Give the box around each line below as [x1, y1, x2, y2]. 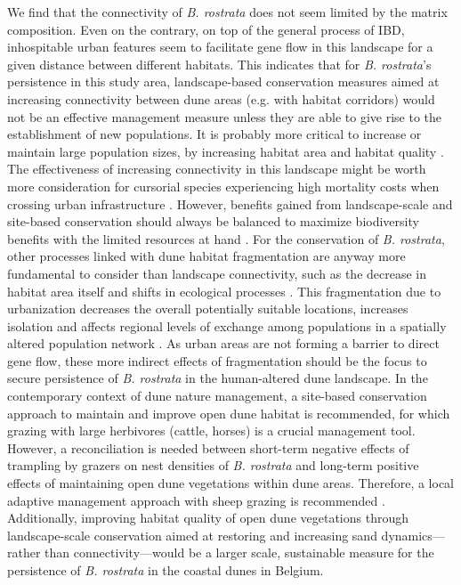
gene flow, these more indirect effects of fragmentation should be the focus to [7, 351, 427, 370]
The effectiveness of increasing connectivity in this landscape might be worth [7, 159, 426, 178]
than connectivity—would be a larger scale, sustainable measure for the [44, 543, 434, 562]
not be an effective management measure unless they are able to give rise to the [7, 107, 441, 126]
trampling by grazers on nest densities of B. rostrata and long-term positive [7, 456, 419, 475]
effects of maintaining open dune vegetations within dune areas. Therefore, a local [7, 474, 455, 492]
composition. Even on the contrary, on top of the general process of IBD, [7, 20, 405, 38]
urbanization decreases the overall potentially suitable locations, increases [7, 299, 408, 318]
